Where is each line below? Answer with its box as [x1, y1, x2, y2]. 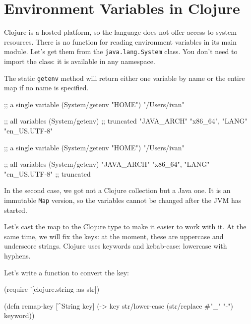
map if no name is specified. [4, 82, 89, 93]
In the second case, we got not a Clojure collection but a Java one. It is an [4, 185, 231, 195]
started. [4, 204, 27, 215]
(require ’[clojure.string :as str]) [4, 284, 100, 294]
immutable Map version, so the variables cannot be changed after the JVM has [4, 194, 242, 205]
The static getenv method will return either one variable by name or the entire [4, 72, 245, 83]
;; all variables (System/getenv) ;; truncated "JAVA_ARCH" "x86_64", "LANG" [4, 116, 248, 126]
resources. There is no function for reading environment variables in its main [4, 36, 237, 47]
